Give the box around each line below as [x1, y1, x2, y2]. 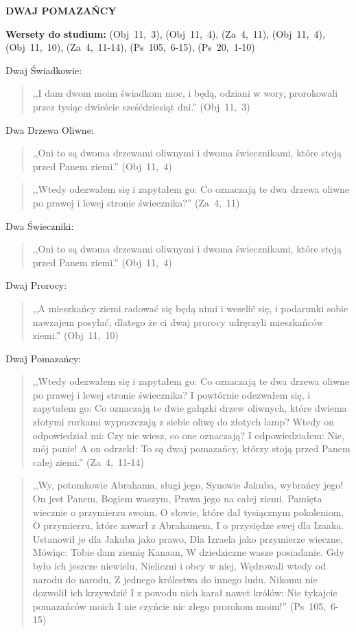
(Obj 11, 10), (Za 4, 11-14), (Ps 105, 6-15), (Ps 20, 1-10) [5, 40, 255, 54]
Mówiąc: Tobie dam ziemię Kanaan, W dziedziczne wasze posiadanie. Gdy [32, 545, 344, 559]
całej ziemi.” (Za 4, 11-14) [32, 454, 144, 469]
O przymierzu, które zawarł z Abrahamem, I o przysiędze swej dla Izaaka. [32, 518, 344, 532]
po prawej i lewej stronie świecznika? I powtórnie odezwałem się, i [32, 387, 311, 401]
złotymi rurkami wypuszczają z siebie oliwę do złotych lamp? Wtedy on [32, 414, 335, 429]
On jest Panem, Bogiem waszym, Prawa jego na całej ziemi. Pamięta [32, 491, 322, 506]
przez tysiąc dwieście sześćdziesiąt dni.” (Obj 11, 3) [32, 99, 250, 113]
